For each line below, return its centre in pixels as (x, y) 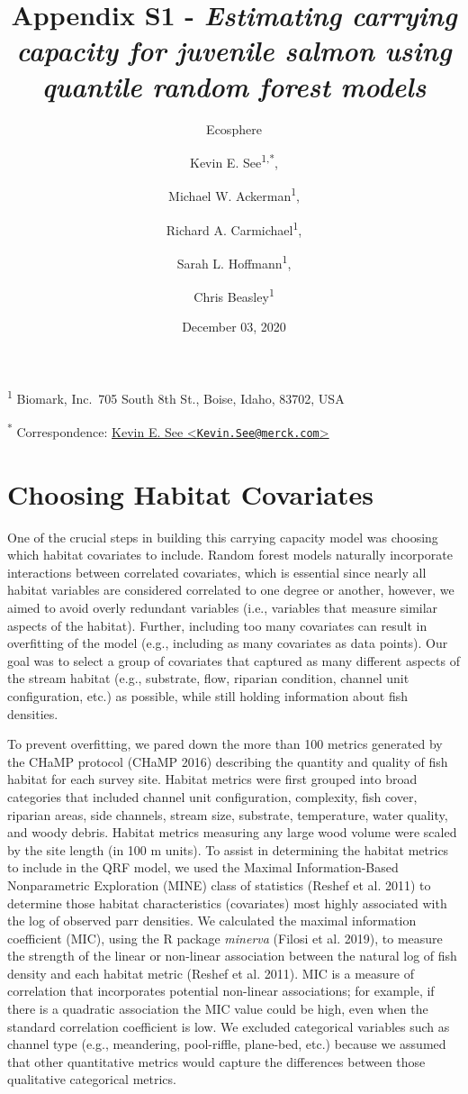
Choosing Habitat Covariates (190, 493)
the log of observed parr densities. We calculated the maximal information (212, 921)
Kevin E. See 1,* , (234, 161)
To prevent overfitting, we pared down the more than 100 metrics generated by (225, 744)
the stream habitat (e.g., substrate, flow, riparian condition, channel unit (208, 678)
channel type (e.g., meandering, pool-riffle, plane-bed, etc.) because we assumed (227, 1044)
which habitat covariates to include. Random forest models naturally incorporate (230, 555)
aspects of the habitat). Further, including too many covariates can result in (217, 625)
